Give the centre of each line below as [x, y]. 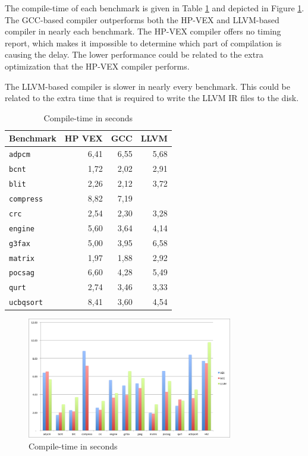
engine [22, 229]
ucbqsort [26, 303]
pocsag [22, 273]
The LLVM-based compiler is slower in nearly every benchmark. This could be [147, 86]
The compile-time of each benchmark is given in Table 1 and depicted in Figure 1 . [155, 8]
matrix [22, 258]
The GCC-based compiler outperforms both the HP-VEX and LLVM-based [142, 19]
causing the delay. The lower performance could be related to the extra [134, 54]
